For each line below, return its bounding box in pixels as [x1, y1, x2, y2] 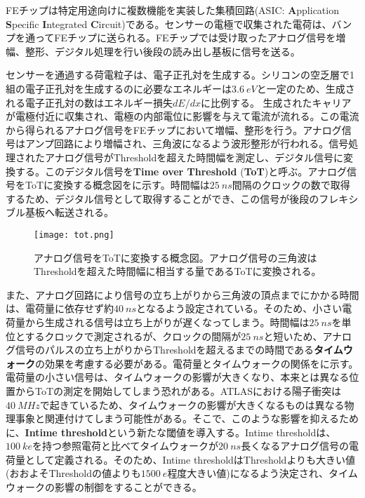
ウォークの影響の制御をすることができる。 [6, 480, 202, 494]
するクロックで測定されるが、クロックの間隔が [25, 328, 241, 343]
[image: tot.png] [34, 229, 114, 240]
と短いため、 [263, 328, 323, 343]
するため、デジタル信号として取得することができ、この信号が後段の [6, 191, 319, 206]
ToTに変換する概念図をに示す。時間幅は [25, 177, 210, 192]
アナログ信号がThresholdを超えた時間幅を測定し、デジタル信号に [44, 149, 344, 164]
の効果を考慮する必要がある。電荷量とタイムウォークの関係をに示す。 [35, 356, 359, 370]
